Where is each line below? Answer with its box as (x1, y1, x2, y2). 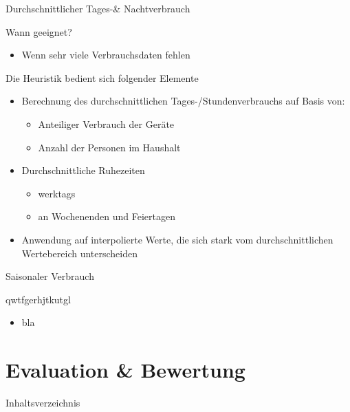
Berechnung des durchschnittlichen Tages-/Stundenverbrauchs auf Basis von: (21, 94, 345, 108)
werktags (38, 186, 76, 200)
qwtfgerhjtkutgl (6, 292, 71, 306)
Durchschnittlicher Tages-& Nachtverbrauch (6, 1, 190, 15)
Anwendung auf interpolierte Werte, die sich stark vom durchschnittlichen (21, 232, 333, 246)
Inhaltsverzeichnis (6, 395, 80, 410)
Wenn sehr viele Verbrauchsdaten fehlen (21, 47, 190, 62)
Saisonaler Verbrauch (6, 269, 94, 283)
